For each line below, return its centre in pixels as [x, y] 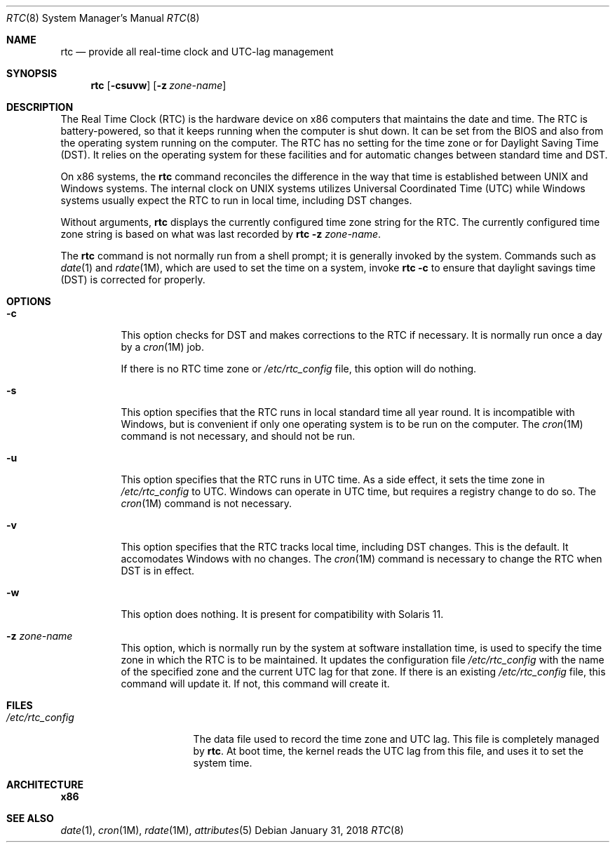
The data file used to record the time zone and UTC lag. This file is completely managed [396, 739]
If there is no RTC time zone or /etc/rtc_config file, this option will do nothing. [299, 369]
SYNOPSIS [32, 73]
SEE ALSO [30, 818]
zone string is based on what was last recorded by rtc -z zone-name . [221, 234]
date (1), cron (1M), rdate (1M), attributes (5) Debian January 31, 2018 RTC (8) [232, 830]
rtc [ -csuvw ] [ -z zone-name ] [158, 85]
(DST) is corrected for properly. [133, 280]
